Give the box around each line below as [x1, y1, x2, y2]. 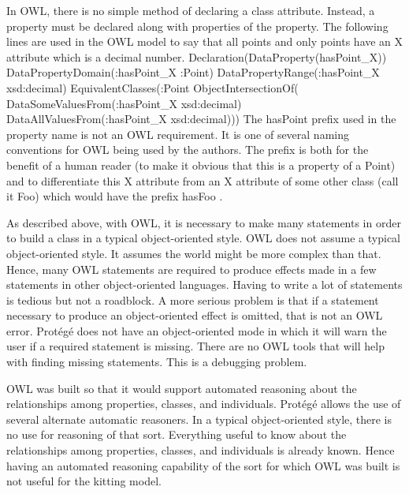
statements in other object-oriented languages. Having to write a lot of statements [6, 276, 403, 293]
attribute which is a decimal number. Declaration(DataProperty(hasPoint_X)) [6, 48, 387, 65]
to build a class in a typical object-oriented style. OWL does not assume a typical [6, 230, 400, 246]
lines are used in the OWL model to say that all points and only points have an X [6, 33, 403, 50]
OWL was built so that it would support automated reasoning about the [6, 380, 357, 396]
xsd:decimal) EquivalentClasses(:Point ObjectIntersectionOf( [6, 79, 299, 95]
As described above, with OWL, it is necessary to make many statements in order [6, 214, 401, 230]
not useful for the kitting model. [6, 473, 162, 489]
